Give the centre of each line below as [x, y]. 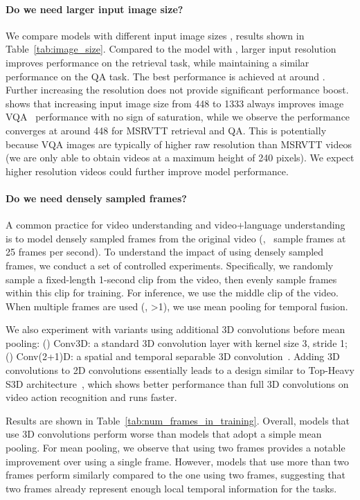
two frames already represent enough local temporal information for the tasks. [171, 488]
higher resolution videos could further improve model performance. [147, 171]
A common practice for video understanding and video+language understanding [175, 225]
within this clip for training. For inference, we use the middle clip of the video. [172, 293]
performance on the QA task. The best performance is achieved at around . [165, 76]
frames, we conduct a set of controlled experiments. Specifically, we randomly [170, 265]
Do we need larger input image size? [94, 9]
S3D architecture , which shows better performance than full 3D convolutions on [177, 383]
